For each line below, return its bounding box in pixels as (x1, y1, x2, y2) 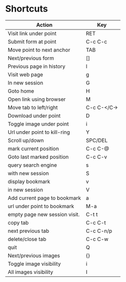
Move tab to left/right (8, 104, 58, 111)
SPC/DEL (86, 137, 108, 144)
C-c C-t (86, 219, 106, 226)
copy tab (8, 219, 29, 226)
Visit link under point (8, 30, 57, 37)
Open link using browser (8, 96, 66, 103)
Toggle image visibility (8, 260, 61, 267)
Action (36, 21, 53, 28)
